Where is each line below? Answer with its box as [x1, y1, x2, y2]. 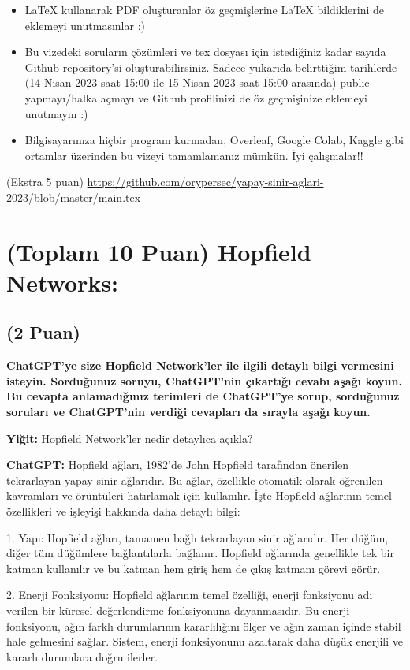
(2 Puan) [6, 320, 80, 344]
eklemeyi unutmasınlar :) [24, 17, 145, 33]
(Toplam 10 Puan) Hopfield [6, 235, 311, 267]
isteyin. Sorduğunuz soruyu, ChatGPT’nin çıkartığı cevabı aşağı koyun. [6, 372, 402, 389]
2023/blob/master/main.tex [6, 188, 141, 205]
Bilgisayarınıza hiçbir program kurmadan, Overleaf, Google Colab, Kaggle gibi [24, 132, 404, 148]
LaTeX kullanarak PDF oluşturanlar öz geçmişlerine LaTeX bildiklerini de [24, 2, 384, 17]
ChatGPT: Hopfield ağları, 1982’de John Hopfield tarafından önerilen [6, 456, 349, 473]
